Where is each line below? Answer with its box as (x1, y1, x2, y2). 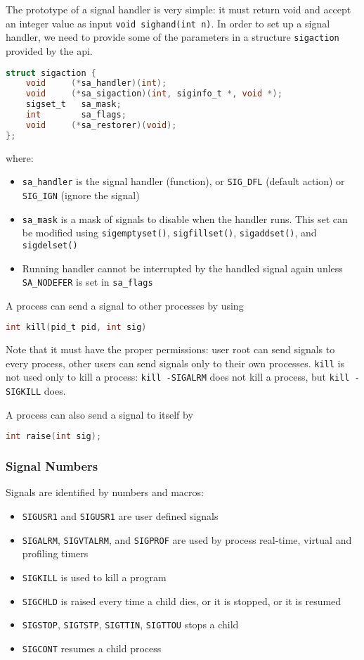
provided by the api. (6, 43, 93, 58)
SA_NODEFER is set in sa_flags (22, 274, 153, 289)
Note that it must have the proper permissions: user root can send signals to (6, 342, 335, 357)
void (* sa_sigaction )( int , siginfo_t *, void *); (25, 89, 282, 99)
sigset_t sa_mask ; (25, 99, 122, 110)
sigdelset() (22, 240, 78, 250)
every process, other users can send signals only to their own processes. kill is (6, 355, 344, 370)
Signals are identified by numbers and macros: (6, 485, 204, 500)
